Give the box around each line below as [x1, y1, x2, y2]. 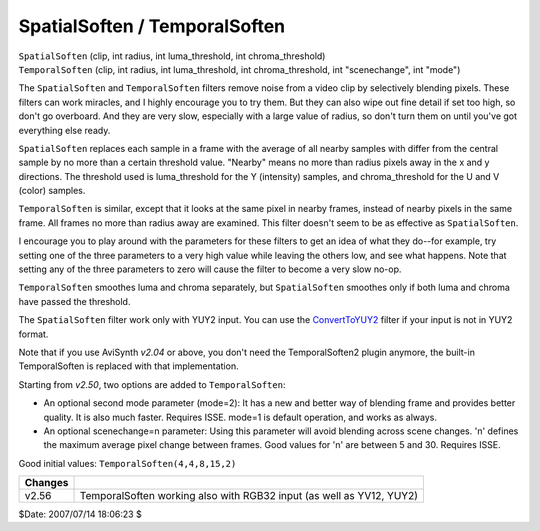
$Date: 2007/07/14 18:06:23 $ [18, 508, 142, 520]
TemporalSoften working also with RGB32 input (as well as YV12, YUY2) [79, 489, 419, 503]
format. [18, 328, 49, 340]
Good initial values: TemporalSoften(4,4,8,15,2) [18, 457, 237, 469]
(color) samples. [18, 185, 86, 197]
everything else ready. [18, 124, 111, 136]
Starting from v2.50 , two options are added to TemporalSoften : [18, 378, 286, 390]
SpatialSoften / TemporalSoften [18, 15, 286, 37]
